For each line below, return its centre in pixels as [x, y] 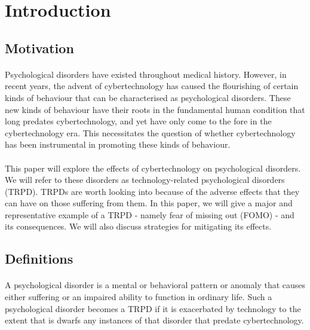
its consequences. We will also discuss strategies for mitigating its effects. [138, 226]
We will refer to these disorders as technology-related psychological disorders [145, 180]
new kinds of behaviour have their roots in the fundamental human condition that [155, 109]
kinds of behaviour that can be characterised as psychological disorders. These [148, 97]
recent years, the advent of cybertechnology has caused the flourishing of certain [152, 86]
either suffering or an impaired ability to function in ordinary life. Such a [139, 297]
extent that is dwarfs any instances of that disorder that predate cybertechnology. [154, 320]
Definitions [39, 259]
